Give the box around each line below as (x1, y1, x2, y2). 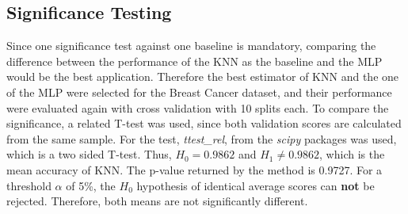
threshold (6, 177, 51, 193)
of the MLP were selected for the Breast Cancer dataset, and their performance (6, 83, 392, 100)
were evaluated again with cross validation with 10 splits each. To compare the (6, 99, 389, 116)
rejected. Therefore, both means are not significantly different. (6, 193, 308, 209)
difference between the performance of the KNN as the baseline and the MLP (6, 52, 383, 69)
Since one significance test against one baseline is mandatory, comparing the (6, 37, 376, 54)
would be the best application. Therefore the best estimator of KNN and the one (6, 68, 399, 85)
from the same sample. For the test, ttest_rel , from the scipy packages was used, (6, 130, 397, 147)
